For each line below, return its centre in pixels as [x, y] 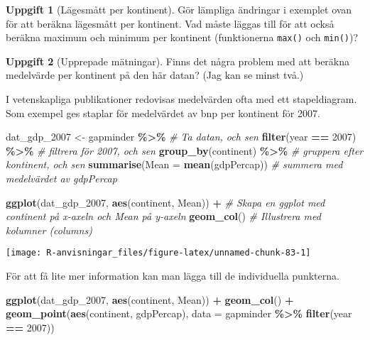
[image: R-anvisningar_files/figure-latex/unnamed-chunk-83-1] [158, 253]
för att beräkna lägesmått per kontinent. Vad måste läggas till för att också [170, 23]
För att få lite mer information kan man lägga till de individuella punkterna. [173, 276]
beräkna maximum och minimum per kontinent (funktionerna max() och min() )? [182, 37]
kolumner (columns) [49, 230]
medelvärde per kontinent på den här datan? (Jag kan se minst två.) [155, 75]
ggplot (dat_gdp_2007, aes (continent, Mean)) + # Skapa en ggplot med [165, 202]
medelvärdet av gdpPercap [61, 178]
